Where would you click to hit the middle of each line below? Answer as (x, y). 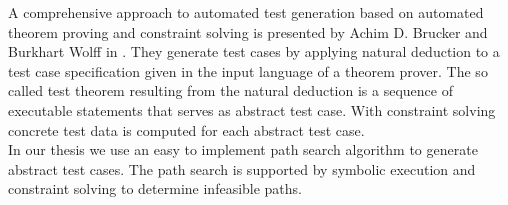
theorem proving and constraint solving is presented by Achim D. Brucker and (248, 31)
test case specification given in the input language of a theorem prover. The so (248, 70)
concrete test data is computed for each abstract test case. (186, 129)
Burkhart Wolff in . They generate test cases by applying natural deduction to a (254, 51)
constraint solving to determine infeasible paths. (155, 188)
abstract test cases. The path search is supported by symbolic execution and (242, 168)
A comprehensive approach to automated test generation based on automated (246, 12)
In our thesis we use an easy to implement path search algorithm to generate (243, 149)
